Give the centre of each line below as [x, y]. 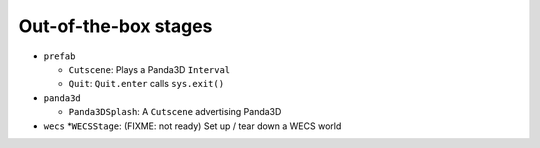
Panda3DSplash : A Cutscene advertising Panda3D [175, 112]
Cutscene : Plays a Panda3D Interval [149, 69]
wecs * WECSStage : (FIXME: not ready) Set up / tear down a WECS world [192, 126]
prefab [59, 56]
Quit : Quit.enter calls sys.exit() [146, 84]
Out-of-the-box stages [115, 26]
